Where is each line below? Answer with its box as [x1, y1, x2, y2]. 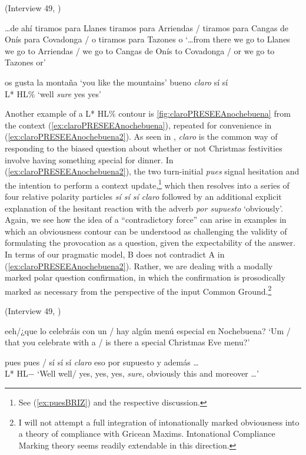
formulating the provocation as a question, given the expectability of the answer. [5, 236, 295, 249]
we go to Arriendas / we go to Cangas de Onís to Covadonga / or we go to [5, 44, 275, 57]
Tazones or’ [5, 56, 46, 68]
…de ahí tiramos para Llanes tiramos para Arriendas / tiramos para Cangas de [5, 21, 289, 34]
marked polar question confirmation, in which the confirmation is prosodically [5, 271, 285, 283]
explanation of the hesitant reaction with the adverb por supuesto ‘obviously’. [5, 202, 283, 214]
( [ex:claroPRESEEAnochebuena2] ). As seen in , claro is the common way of [5, 130, 278, 143]
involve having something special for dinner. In [5, 153, 174, 166]
